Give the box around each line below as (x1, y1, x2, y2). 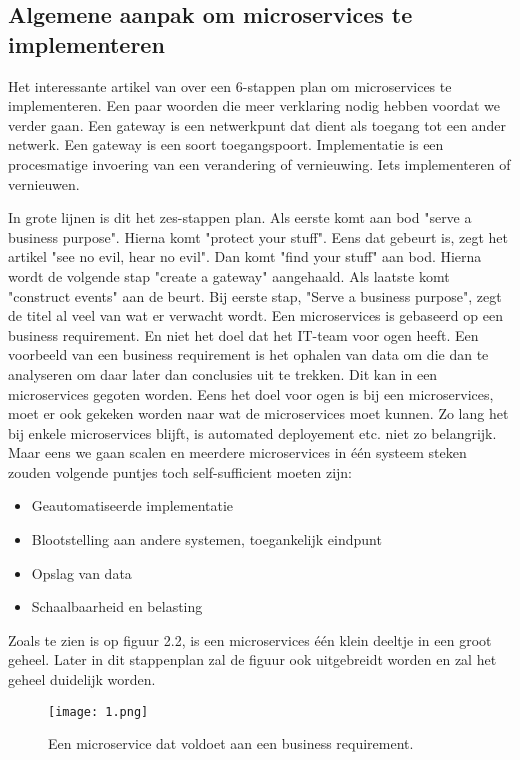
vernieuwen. (8, 173, 80, 194)
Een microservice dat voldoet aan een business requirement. (48, 733, 414, 754)
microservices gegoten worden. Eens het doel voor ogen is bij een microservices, (8, 383, 494, 404)
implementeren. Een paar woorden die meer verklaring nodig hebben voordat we (8, 95, 501, 116)
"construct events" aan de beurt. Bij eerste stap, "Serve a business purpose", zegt (8, 285, 502, 306)
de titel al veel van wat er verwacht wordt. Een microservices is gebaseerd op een (8, 305, 503, 326)
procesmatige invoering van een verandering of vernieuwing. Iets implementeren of (8, 153, 511, 174)
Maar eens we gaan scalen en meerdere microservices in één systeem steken (8, 442, 467, 463)
